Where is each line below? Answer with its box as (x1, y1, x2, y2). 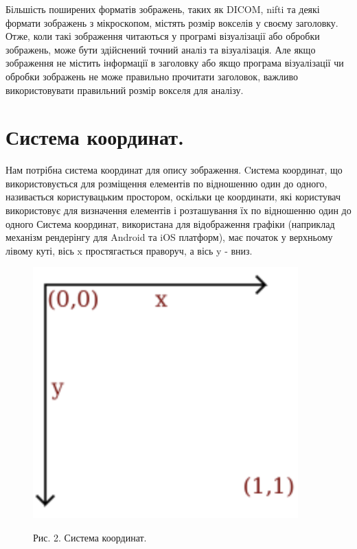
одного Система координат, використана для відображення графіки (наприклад (5, 216, 335, 231)
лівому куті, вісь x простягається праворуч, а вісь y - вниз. (5, 243, 253, 257)
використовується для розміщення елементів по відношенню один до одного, (5, 176, 327, 190)
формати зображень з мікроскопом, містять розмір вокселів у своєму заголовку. (5, 15, 338, 30)
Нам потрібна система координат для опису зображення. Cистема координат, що (5, 163, 343, 177)
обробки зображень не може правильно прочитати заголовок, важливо (5, 69, 298, 83)
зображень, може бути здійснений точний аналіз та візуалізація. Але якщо (5, 42, 316, 56)
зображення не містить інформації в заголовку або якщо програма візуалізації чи (5, 56, 344, 70)
